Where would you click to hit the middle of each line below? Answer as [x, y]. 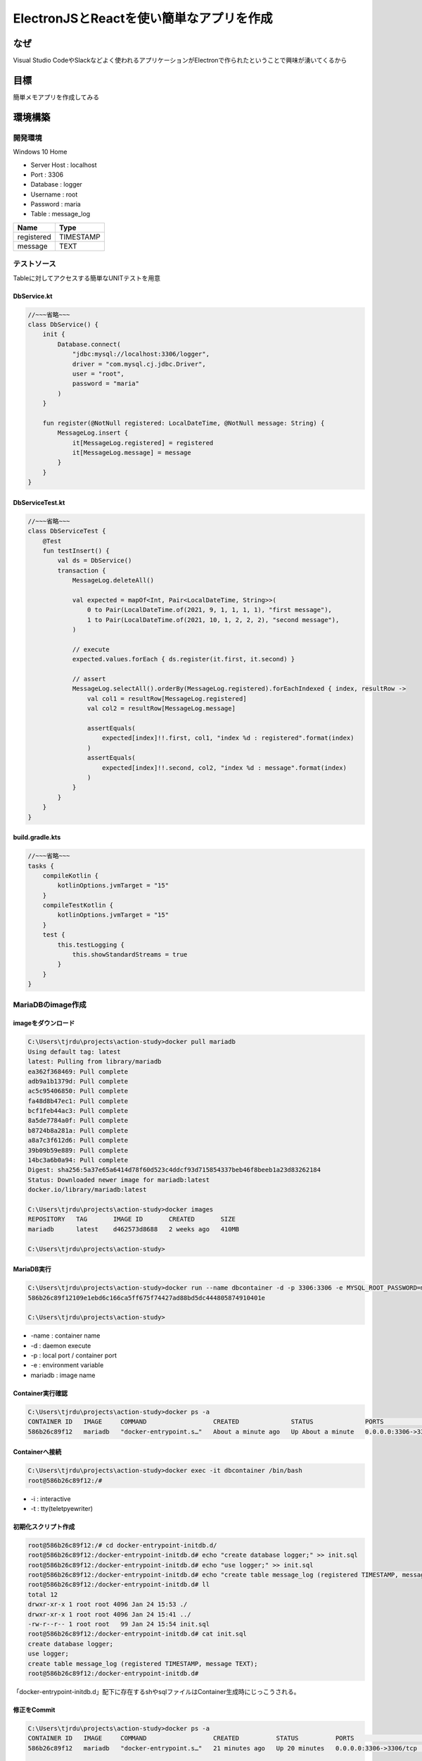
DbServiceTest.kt [39, 502]
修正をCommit [34, 1710]
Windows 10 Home [40, 152]
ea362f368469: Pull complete [78, 1071]
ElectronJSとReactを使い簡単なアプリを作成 [143, 18]
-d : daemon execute [61, 1345]
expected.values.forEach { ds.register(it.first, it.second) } [184, 659]
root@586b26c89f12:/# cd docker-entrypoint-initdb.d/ [122, 1545]
